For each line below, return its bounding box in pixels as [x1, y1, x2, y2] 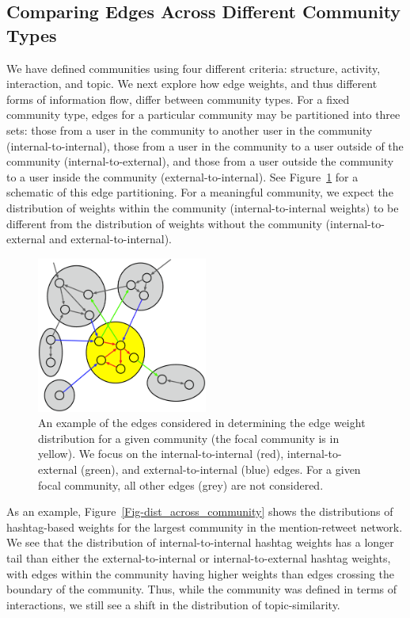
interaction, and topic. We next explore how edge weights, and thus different [6, 75, 378, 92]
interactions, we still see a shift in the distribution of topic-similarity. [6, 596, 340, 612]
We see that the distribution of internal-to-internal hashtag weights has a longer [6, 534, 394, 551]
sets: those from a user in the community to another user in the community [6, 121, 373, 138]
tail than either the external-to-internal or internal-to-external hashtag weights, [6, 550, 391, 566]
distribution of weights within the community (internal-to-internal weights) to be [6, 199, 399, 216]
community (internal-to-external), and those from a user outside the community [6, 153, 394, 170]
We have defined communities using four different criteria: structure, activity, [6, 59, 381, 76]
